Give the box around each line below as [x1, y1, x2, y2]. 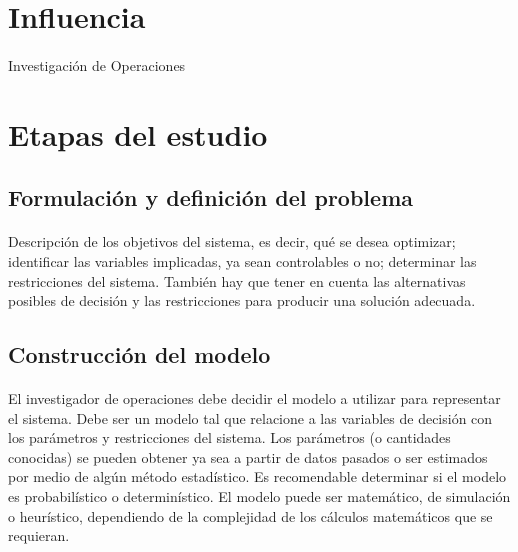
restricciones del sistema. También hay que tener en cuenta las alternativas [8, 270, 466, 291]
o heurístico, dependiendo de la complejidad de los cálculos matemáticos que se [8, 505, 493, 526]
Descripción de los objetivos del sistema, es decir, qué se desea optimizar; [8, 231, 456, 252]
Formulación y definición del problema [8, 182, 413, 213]
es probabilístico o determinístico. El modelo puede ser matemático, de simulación [8, 486, 511, 507]
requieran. [8, 525, 70, 546]
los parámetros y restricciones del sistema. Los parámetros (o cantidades [8, 427, 451, 448]
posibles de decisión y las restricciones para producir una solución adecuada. [8, 290, 476, 311]
